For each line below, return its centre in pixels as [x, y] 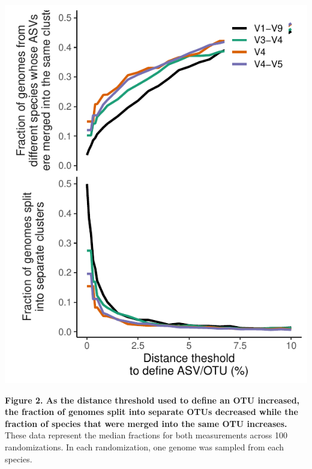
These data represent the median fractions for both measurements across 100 [146, 435]
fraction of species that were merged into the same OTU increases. [146, 423]
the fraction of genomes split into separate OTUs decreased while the [151, 412]
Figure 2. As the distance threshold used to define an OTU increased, [152, 400]
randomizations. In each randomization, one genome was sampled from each [145, 446]
